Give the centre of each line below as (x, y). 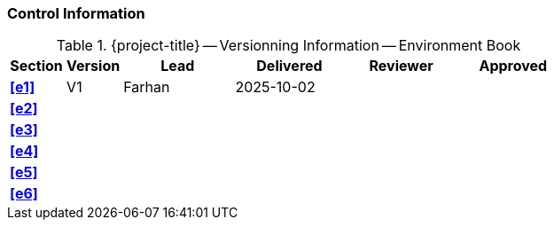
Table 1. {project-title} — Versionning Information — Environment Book (289, 46)
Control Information (76, 13)
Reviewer (401, 66)
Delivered (289, 66)
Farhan (147, 87)
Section (36, 66)
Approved (513, 66)
